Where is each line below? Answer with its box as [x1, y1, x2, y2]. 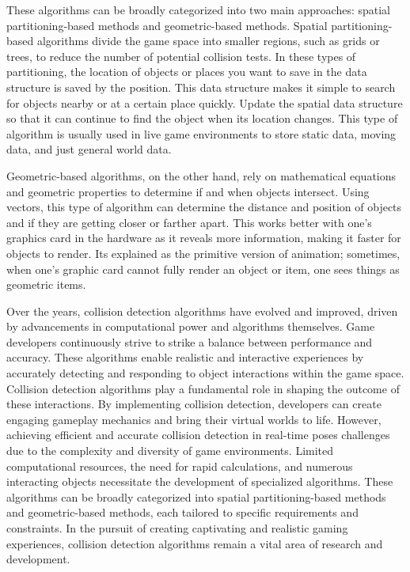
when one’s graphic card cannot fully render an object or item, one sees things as [6, 260, 400, 277]
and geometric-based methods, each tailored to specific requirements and [6, 504, 359, 521]
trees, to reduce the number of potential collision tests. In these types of [6, 47, 356, 64]
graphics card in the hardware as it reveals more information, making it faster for [6, 229, 401, 246]
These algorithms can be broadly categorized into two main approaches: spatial [6, 2, 390, 17]
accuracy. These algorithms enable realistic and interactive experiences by [6, 349, 364, 366]
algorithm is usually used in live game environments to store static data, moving [6, 125, 397, 142]
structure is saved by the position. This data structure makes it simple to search [6, 78, 396, 95]
